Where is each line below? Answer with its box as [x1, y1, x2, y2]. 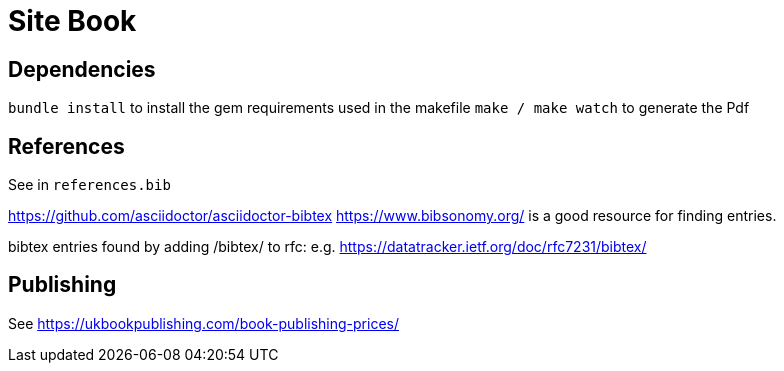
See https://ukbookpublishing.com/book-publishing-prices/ [8, 314, 400, 332]
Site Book [8, 4, 137, 38]
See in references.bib [8, 176, 171, 194]
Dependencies [8, 56, 156, 82]
